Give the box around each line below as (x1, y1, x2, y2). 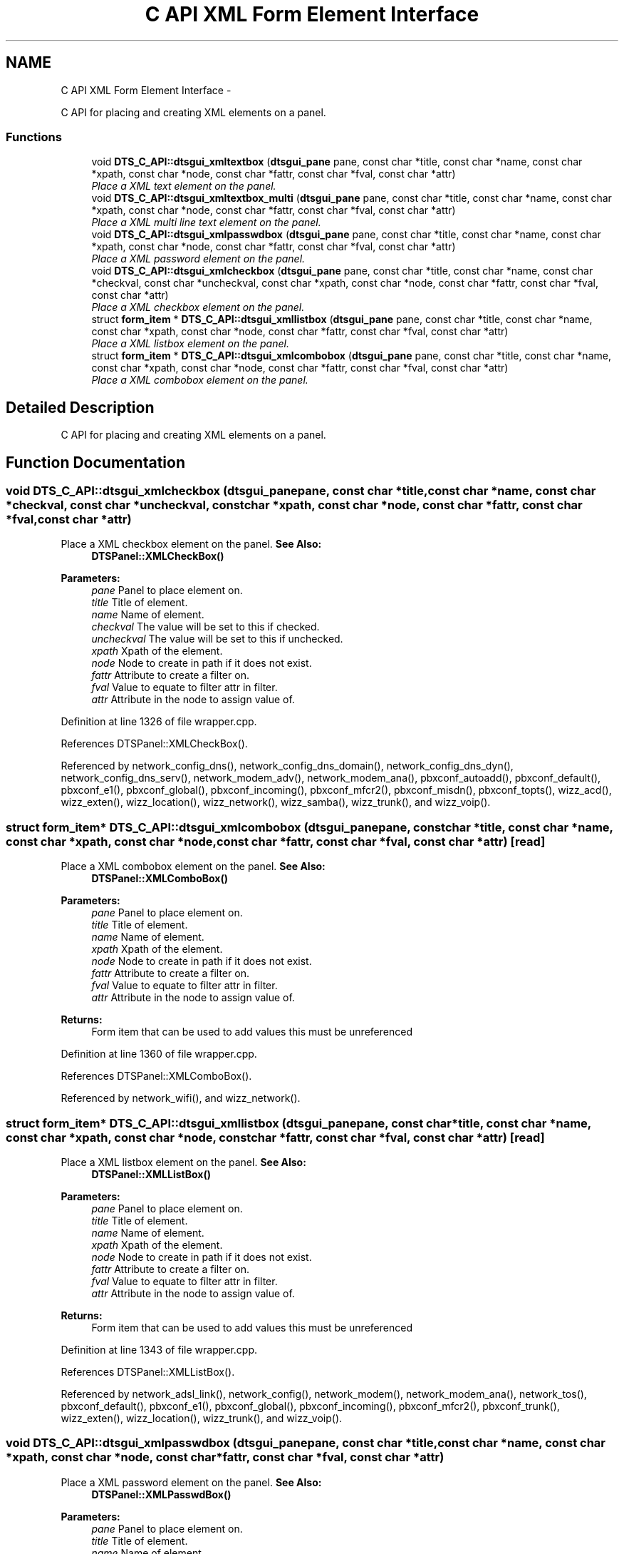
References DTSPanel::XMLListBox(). (61, 1365, 235, 1378)
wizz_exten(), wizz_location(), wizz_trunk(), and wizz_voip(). (61, 1411, 343, 1424)
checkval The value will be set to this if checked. (91, 620, 320, 633)
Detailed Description (6, 398, 155, 416)
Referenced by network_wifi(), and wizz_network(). (61, 1092, 301, 1105)
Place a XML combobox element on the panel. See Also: (61, 860, 326, 873)
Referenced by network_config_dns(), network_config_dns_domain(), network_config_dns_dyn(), (61, 760, 514, 772)
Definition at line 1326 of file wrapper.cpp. (61, 715, 257, 728)
